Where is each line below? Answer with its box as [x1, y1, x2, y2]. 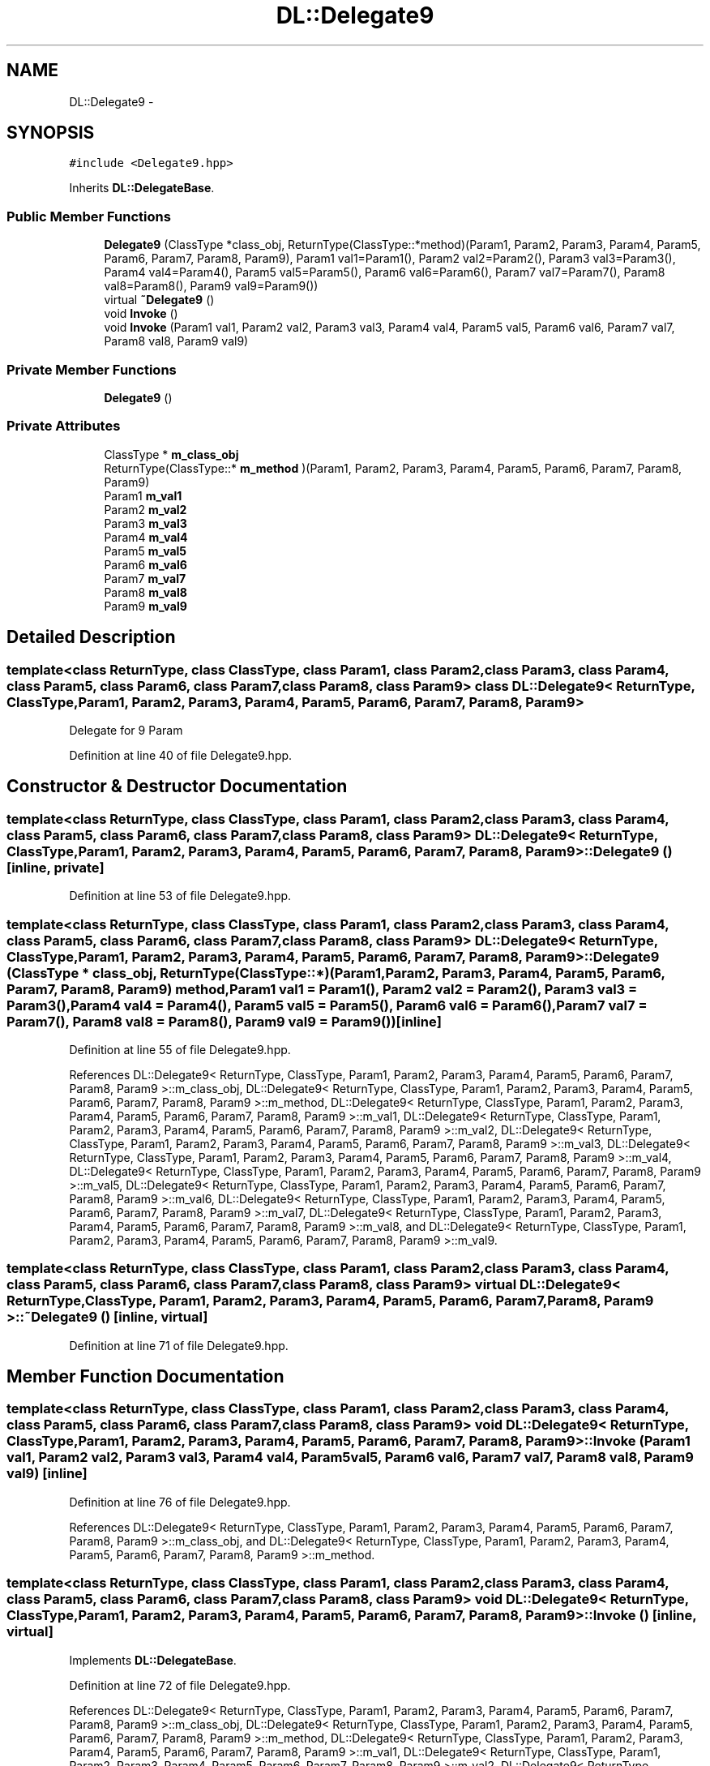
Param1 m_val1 [104, 488, 182, 503]
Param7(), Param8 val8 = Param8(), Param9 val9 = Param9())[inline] [6, 1013, 442, 1030]
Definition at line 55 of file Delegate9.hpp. [69, 1042, 291, 1057]
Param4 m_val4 [104, 529, 188, 544]
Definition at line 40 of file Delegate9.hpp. [69, 748, 293, 762]
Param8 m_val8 [104, 585, 187, 599]
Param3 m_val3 [104, 516, 187, 530]
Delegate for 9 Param [69, 722, 183, 737]
